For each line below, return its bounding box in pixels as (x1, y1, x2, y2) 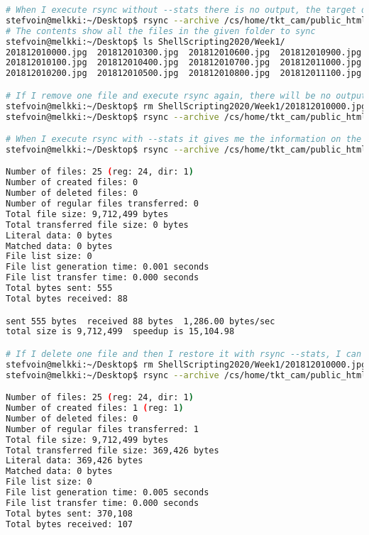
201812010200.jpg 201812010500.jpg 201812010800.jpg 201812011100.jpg (6, 68, 362, 79)
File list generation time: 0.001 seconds (6, 262, 209, 272)
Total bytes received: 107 (6, 519, 133, 529)
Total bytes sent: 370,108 (6, 508, 133, 519)
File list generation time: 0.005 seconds (6, 487, 209, 498)
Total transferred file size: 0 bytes (6, 219, 189, 230)
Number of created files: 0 (6, 177, 138, 188)
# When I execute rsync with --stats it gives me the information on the (6, 134, 362, 145)
